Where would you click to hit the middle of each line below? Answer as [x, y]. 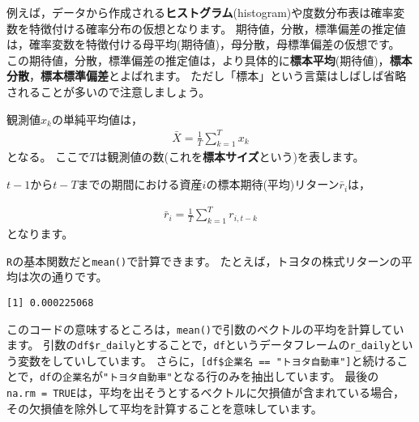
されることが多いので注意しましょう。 [109, 91]
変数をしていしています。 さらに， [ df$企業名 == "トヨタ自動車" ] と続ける [207, 360]
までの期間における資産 [140, 184]
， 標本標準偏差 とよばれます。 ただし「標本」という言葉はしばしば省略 [218, 76]
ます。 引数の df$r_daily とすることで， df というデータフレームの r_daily [199, 345]
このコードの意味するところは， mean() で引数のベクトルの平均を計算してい [205, 328]
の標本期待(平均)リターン [273, 184]
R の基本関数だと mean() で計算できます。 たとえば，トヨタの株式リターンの [204, 260]
